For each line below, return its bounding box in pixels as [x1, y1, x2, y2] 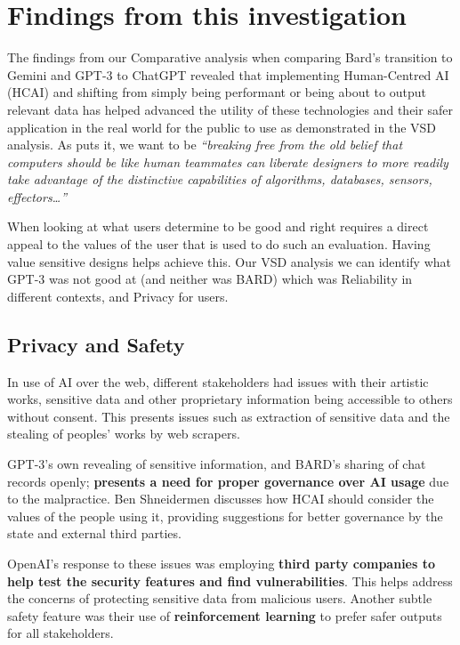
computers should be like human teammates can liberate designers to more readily [7, 152, 448, 171]
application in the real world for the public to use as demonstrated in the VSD [7, 117, 437, 136]
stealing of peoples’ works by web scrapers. [7, 424, 240, 443]
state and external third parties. [7, 524, 182, 543]
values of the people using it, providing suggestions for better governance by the [7, 506, 443, 525]
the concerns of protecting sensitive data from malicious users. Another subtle [7, 589, 432, 608]
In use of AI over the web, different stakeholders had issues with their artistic [7, 372, 429, 391]
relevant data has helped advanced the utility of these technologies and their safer [7, 100, 453, 118]
